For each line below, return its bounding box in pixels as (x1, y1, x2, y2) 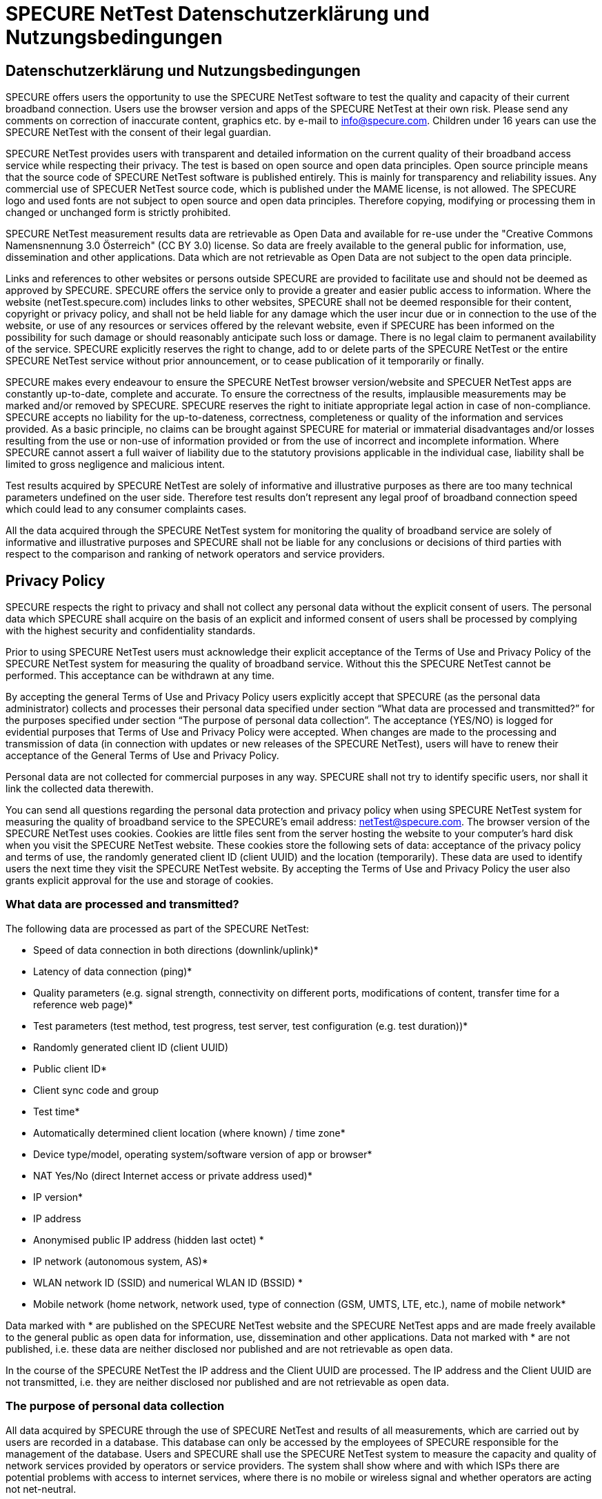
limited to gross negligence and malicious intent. (6, 458, 225, 471)
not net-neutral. (6, 1482, 77, 1495)
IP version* (33, 1191, 83, 1203)
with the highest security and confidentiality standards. (6, 625, 256, 637)
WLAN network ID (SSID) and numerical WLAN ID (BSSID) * (33, 1276, 303, 1289)
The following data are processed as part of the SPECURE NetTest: (6, 922, 310, 934)
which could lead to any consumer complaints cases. (6, 503, 247, 516)
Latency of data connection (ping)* (33, 965, 192, 977)
